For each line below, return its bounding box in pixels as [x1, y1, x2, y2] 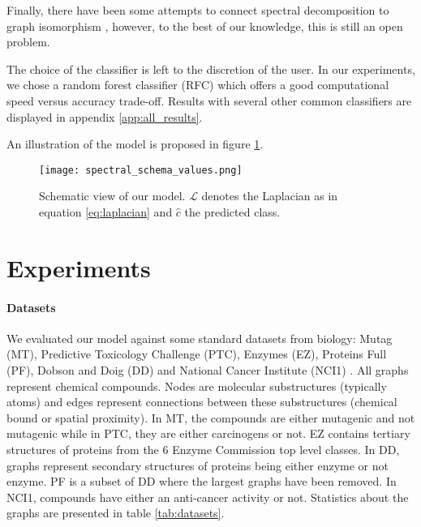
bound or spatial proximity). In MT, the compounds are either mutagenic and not [6, 409, 415, 426]
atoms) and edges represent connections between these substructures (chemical [6, 393, 397, 410]
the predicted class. [184, 204, 281, 220]
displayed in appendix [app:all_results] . [6, 108, 203, 125]
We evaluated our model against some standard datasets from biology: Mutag [6, 329, 393, 346]
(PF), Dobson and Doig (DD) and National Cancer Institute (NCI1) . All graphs [6, 361, 409, 378]
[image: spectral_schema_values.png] [39, 164, 243, 176]
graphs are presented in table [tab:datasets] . [6, 504, 225, 521]
